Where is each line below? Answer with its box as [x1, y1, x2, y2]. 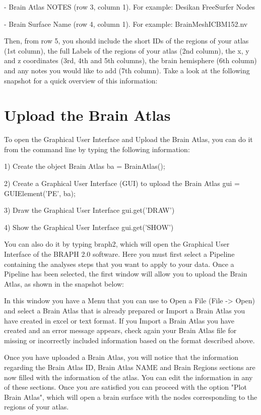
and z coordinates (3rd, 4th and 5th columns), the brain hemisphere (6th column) [4, 55, 257, 66]
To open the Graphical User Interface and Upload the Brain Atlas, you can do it [4, 134, 253, 145]
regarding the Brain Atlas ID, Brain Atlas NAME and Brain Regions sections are [4, 361, 255, 372]
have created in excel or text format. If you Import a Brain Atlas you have [4, 315, 234, 326]
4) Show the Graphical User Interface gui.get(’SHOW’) [4, 221, 174, 232]
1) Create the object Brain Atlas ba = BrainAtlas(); [4, 161, 165, 171]
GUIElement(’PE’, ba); [4, 188, 76, 198]
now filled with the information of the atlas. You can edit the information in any [4, 372, 253, 382]
